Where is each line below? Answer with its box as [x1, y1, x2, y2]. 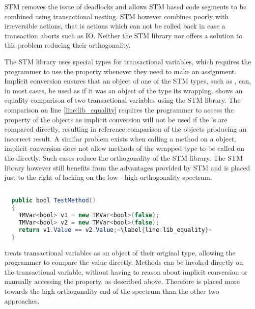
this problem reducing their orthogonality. [4, 40, 131, 50]
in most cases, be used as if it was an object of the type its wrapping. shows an [4, 85, 243, 95]
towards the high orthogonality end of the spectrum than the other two [4, 285, 219, 296]
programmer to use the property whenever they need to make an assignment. [4, 66, 237, 76]
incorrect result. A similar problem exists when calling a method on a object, [4, 133, 236, 143]
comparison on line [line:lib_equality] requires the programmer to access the [4, 104, 234, 114]
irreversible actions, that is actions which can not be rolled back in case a [4, 21, 226, 31]
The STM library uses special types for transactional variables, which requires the [4, 56, 251, 66]
